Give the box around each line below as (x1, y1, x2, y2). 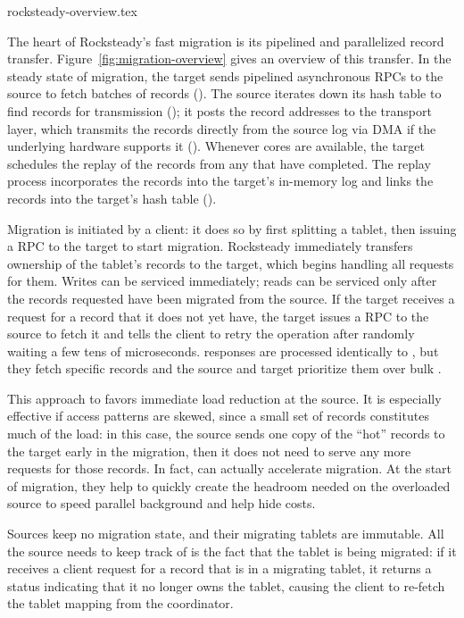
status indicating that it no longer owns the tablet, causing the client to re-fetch (7, 576, 445, 595)
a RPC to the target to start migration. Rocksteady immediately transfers (7, 237, 413, 255)
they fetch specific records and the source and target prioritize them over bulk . (7, 359, 442, 378)
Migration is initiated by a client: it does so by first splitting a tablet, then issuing (7, 219, 457, 238)
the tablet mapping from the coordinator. (7, 594, 234, 613)
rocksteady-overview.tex (7, 2, 137, 20)
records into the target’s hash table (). (7, 188, 217, 207)
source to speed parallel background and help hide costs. (7, 494, 316, 513)
